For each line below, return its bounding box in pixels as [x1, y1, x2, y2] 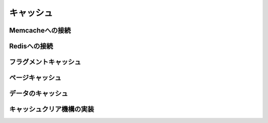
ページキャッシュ [9, 74, 62, 82]
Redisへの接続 [9, 42, 53, 50]
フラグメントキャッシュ [9, 58, 81, 66]
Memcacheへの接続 [9, 26, 71, 35]
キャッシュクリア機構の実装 [9, 105, 94, 114]
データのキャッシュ [9, 89, 68, 98]
